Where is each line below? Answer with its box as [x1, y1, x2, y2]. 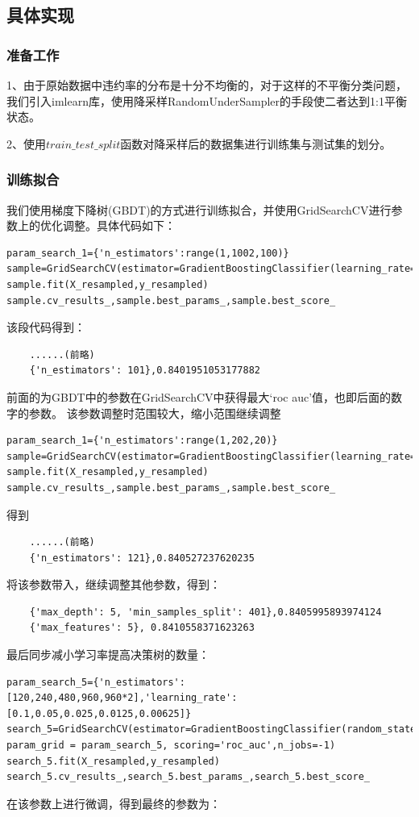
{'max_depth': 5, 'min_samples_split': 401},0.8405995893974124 [29, 606, 382, 618]
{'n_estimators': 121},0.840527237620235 [29, 552, 255, 564]
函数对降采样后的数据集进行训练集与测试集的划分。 [120, 135, 392, 152]
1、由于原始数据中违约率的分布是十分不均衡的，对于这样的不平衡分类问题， [6, 77, 407, 93]
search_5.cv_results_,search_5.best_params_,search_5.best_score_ [6, 771, 371, 783]
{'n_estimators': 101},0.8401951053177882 [29, 365, 260, 377]
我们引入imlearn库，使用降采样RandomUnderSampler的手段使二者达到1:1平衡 [6, 92, 407, 109]
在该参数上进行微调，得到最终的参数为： [6, 794, 221, 811]
